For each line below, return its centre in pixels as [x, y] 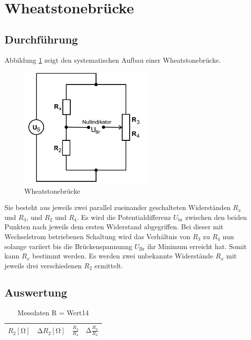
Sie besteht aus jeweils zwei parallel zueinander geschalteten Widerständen [118, 207]
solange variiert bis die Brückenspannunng [69, 246]
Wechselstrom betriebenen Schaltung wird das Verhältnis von [98, 236]
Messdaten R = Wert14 [53, 313]
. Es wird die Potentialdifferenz [124, 217]
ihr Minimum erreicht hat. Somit [197, 246]
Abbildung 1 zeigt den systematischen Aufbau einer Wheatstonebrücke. [113, 60]
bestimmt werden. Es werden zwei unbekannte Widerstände [123, 256]
